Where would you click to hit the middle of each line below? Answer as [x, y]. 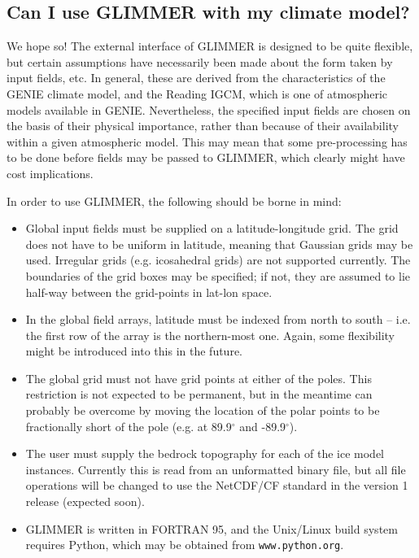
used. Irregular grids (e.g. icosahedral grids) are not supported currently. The [218, 260]
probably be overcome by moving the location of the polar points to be [203, 410]
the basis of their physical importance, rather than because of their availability [203, 126]
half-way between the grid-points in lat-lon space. [149, 292]
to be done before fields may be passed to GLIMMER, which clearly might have [206, 157]
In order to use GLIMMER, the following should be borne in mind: [174, 201]
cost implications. [50, 173]
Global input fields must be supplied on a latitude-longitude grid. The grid [212, 228]
